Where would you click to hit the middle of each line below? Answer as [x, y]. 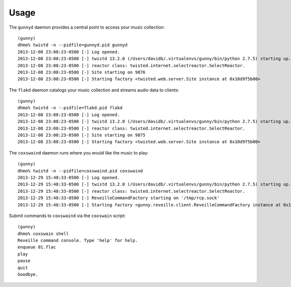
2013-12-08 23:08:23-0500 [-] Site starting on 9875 [81, 135]
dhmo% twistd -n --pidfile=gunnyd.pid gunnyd [73, 45]
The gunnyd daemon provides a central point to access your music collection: [87, 27]
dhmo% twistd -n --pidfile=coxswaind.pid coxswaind [80, 171]
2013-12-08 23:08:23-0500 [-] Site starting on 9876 [81, 72]
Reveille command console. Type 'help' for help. [78, 241]
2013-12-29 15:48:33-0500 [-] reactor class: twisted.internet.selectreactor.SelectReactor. [131, 191]
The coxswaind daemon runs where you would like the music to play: [79, 152]
